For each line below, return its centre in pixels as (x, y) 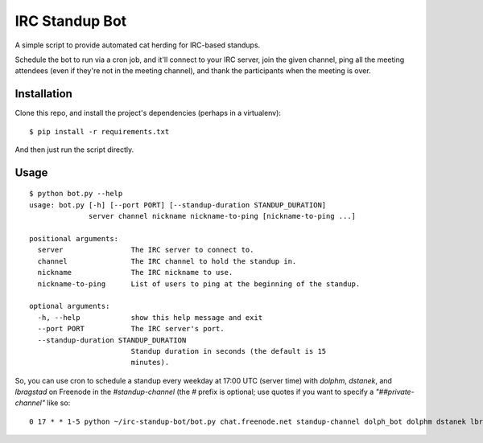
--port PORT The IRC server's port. (131, 329)
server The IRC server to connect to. (146, 250)
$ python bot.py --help (76, 194)
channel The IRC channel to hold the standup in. (167, 261)
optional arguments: (70, 306)
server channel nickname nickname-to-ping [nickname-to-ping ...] (223, 216)
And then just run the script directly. (74, 150)
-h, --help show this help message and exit (150, 317)
